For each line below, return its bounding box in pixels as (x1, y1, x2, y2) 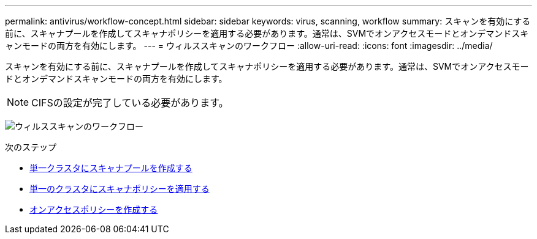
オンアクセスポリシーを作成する (29, 204, 158, 215)
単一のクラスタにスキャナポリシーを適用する (29, 183, 210, 194)
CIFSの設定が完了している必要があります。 (31, 97, 229, 109)
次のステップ (5, 142, 56, 152)
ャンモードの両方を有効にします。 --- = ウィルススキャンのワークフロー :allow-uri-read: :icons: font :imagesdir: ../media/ (5, 40, 493, 51)
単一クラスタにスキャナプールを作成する (29, 163, 192, 173)
